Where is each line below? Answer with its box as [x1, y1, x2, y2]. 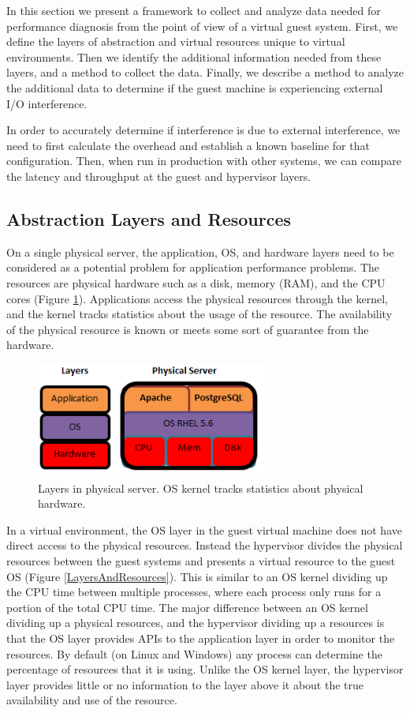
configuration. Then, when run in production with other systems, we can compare [6, 152, 401, 169]
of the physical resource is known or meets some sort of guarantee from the [6, 321, 369, 337]
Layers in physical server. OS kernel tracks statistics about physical [38, 479, 363, 496]
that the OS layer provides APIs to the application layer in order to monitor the [6, 629, 395, 646]
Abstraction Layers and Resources [6, 206, 292, 231]
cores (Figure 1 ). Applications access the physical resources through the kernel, [6, 290, 388, 306]
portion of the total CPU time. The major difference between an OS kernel [6, 599, 368, 615]
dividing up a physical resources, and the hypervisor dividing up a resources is [6, 614, 385, 631]
